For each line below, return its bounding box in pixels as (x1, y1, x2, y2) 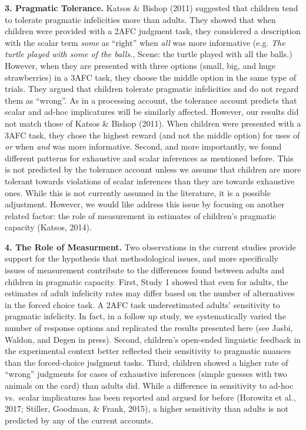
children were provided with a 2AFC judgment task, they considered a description (5, 25, 301, 37)
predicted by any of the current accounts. (5, 414, 154, 426)
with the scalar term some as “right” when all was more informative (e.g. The (5, 36, 285, 48)
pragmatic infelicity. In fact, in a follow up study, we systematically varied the (5, 310, 286, 322)
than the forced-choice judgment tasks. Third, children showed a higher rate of (5, 356, 288, 368)
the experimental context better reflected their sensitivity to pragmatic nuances (5, 345, 291, 357)
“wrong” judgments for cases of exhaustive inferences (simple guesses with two (5, 368, 287, 380)
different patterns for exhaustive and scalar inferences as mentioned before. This (5, 151, 294, 164)
